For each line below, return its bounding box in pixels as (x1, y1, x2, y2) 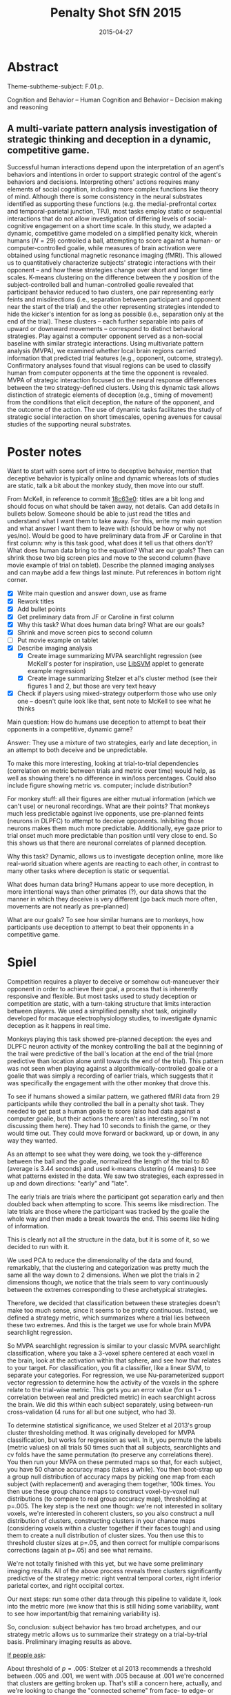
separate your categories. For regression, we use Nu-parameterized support (7, 1371, 225, 1380)
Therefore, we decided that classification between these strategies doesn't (7, 1299, 221, 1307)
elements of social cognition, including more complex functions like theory (7, 185, 219, 193)
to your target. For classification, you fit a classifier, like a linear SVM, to (7, 1364, 211, 1372)
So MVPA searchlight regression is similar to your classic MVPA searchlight (7, 1342, 221, 1350)
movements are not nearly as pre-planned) (7, 902, 129, 910)
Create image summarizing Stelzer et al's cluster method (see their (27, 674, 218, 682)
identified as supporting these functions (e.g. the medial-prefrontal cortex (7, 199, 217, 208)
